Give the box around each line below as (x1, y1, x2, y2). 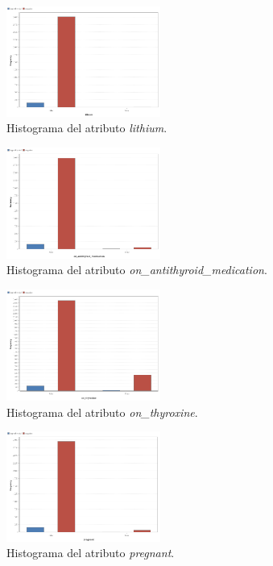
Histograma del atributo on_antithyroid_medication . (6, 261, 267, 278)
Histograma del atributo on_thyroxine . (6, 403, 198, 420)
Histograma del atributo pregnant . (6, 544, 175, 561)
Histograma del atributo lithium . (6, 119, 168, 136)
